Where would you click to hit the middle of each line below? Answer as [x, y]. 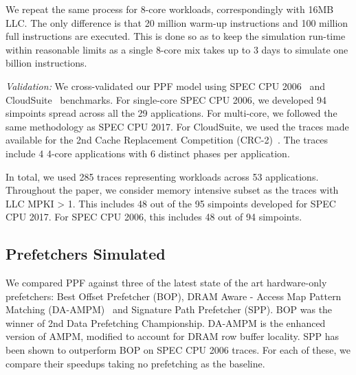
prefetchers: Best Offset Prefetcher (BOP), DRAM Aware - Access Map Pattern [174, 296]
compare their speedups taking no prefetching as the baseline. [135, 363]
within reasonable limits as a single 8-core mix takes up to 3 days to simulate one [177, 49]
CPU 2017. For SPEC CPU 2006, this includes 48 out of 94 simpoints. [154, 217]
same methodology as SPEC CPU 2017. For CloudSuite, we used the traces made [177, 126]
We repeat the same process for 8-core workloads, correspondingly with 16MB [170, 9]
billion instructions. [46, 63]
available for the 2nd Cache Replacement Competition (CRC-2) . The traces [167, 140]
